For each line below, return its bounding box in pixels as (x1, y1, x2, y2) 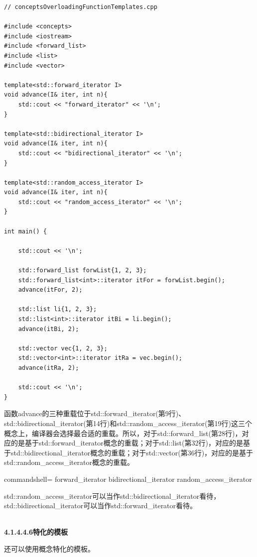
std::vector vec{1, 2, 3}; (18, 344, 108, 352)
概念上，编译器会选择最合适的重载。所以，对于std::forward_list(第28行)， (4, 428, 242, 438)
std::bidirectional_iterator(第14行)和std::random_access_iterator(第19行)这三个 (4, 418, 252, 428)
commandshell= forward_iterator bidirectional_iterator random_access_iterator (4, 473, 252, 484)
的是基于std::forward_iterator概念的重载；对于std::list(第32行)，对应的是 (10, 438, 243, 448)
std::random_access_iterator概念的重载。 (4, 457, 134, 467)
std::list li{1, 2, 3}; (18, 306, 97, 313)
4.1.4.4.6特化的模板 (4, 527, 68, 537)
